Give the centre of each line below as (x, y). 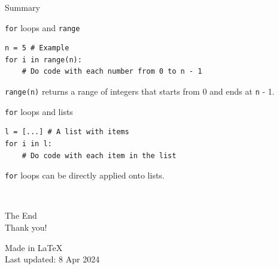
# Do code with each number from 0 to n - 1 (112, 72)
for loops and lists (39, 111)
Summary (22, 7)
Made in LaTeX (34, 247)
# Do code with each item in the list (99, 155)
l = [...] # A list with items (67, 132)
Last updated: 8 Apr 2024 (52, 259)
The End (21, 215)
